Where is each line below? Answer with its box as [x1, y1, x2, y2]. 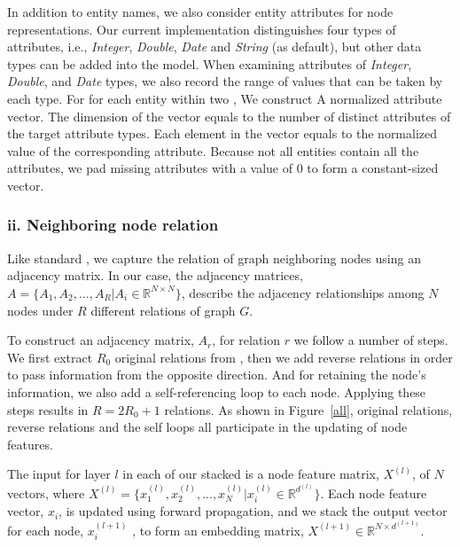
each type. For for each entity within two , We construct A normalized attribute [7, 89, 442, 107]
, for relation [212, 331, 281, 349]
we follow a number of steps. [293, 331, 448, 349]
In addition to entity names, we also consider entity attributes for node [7, 3, 394, 20]
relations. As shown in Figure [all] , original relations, [164, 400, 453, 418]
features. [7, 434, 53, 453]
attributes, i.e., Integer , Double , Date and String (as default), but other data [7, 37, 422, 56]
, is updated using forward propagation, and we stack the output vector [58, 502, 448, 520]
